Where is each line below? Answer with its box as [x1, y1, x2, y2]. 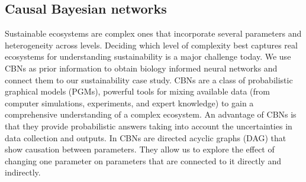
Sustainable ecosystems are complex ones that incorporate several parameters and [5, 27, 302, 40]
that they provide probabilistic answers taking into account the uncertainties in [5, 119, 292, 132]
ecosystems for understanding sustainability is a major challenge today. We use [5, 50, 291, 63]
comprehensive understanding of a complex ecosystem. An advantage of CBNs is [5, 108, 297, 121]
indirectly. [5, 166, 41, 178]
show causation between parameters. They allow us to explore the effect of [5, 143, 275, 155]
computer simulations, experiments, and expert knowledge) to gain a [5, 96, 254, 109]
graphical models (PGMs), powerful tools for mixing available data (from [5, 85, 270, 97]
